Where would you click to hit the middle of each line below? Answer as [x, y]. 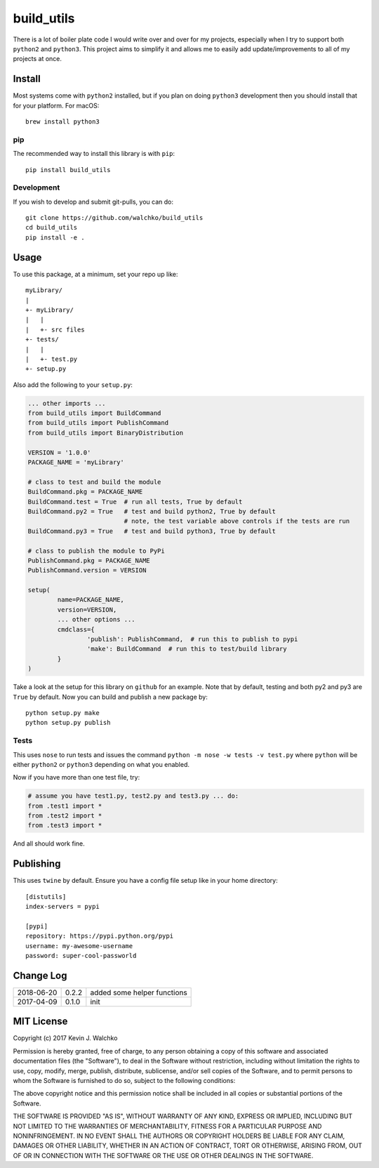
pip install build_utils [68, 170]
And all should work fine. [49, 844]
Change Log [40, 975]
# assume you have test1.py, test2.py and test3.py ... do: [133, 796]
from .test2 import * [65, 816]
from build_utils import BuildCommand [94, 413]
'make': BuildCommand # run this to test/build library [187, 649]
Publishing [37, 864]
